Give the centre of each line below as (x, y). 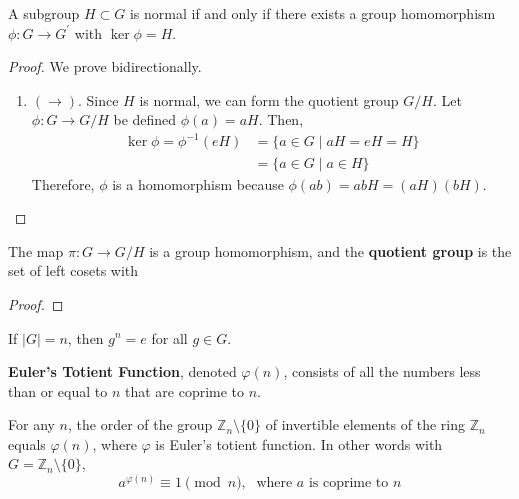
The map (36, 250)
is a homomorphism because (198, 183)
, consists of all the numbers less (382, 371)
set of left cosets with (73, 270)
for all (169, 337)
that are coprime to (184, 390)
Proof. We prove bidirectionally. (105, 66)
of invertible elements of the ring (365, 424)
